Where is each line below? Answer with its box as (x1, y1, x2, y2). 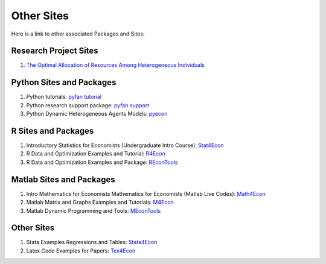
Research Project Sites (11, 46, 99, 56)
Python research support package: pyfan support (26, 101, 150, 108)
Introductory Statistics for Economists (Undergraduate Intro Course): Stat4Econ (26, 142, 224, 149)
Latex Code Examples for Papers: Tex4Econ (26, 247, 136, 254)
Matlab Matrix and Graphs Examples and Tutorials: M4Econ (26, 199, 174, 206)
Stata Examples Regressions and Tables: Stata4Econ (26, 239, 158, 246)
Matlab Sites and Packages (11, 174, 116, 184)
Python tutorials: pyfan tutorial (26, 93, 102, 101)
